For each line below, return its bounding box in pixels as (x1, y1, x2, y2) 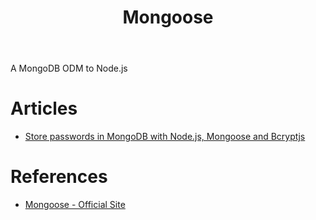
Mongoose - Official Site (24, 199, 126, 211)
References (10, 166, 108, 188)
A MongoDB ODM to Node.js (10, 62, 128, 75)
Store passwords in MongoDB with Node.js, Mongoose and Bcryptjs (24, 131, 306, 143)
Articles (10, 97, 78, 120)
